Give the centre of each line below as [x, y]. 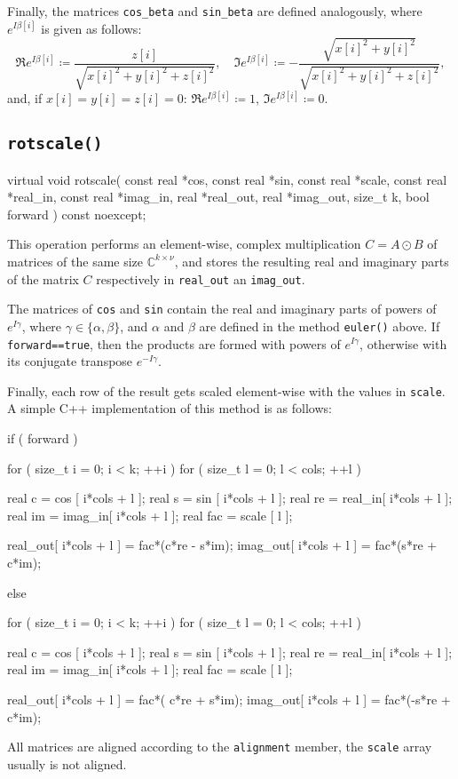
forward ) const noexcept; [77, 214]
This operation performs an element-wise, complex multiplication [184, 244]
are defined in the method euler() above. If [320, 326]
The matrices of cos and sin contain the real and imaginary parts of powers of [222, 309]
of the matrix [43, 278]
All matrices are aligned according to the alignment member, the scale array [220, 747]
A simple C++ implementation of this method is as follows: [170, 408]
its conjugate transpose [70, 361]
